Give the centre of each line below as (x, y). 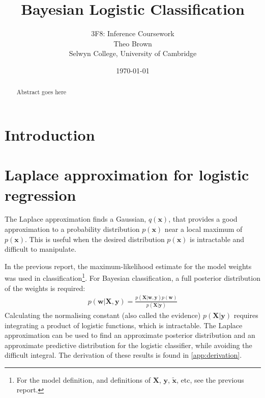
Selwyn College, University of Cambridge (133, 53)
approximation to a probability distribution (72, 229)
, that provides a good (203, 219)
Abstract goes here (41, 92)
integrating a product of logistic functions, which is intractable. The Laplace (124, 325)
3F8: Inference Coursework (133, 33)
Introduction (50, 134)
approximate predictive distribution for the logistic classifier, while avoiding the (128, 345)
